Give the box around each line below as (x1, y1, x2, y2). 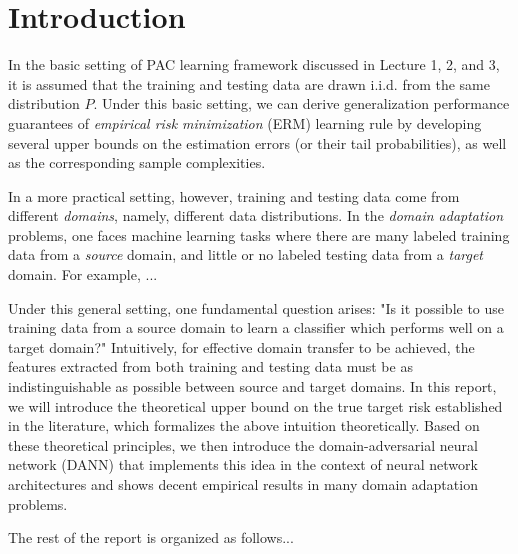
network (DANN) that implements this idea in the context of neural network (8, 454, 478, 475)
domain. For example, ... (8, 264, 158, 285)
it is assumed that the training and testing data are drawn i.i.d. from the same (8, 73, 490, 94)
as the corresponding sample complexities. (8, 152, 266, 173)
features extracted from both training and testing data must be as (8, 356, 413, 377)
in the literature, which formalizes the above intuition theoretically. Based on (8, 415, 480, 436)
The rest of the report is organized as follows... (8, 527, 294, 548)
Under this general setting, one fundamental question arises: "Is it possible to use (8, 297, 505, 318)
